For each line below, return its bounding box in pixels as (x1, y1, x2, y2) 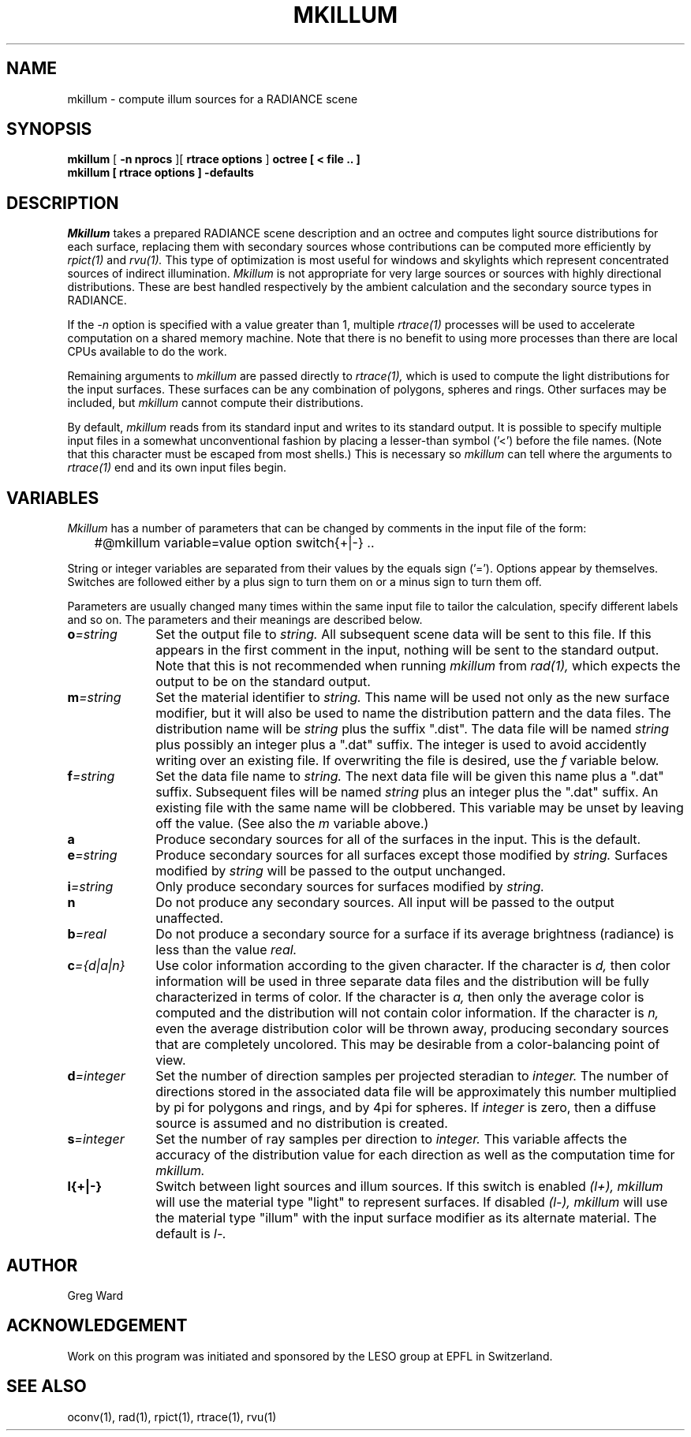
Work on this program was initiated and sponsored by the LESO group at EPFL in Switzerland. (67, 1349, 553, 1363)
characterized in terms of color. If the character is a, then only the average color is (155, 989, 644, 1006)
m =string (67, 689, 121, 706)
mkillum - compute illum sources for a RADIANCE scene (67, 91, 358, 106)
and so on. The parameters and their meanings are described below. (67, 613, 423, 627)
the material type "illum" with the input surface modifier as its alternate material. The (155, 1210, 657, 1226)
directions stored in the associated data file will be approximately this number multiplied (155, 1084, 677, 1100)
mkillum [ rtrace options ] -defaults (67, 166, 254, 180)
